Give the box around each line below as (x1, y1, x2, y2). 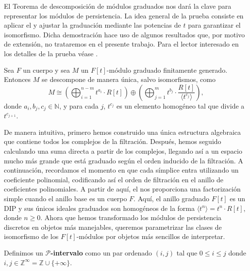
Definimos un (4, 247, 43, 257)
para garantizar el (188, 20, 241, 30)
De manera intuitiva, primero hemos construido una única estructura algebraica (4, 127, 241, 137)
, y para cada (59, 100, 99, 111)
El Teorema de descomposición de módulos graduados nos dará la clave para (4, 1, 232, 11)
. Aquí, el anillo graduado (133, 193, 210, 203)
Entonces (4, 74, 31, 84)
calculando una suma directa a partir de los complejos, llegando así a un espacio (4, 145, 242, 156)
